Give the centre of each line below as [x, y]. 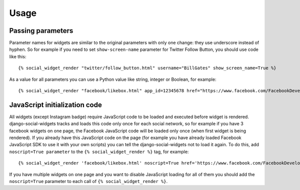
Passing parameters [41, 31]
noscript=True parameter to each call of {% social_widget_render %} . [88, 182]
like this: [18, 56]
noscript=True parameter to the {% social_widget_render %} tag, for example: [99, 152]
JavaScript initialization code [55, 105]
